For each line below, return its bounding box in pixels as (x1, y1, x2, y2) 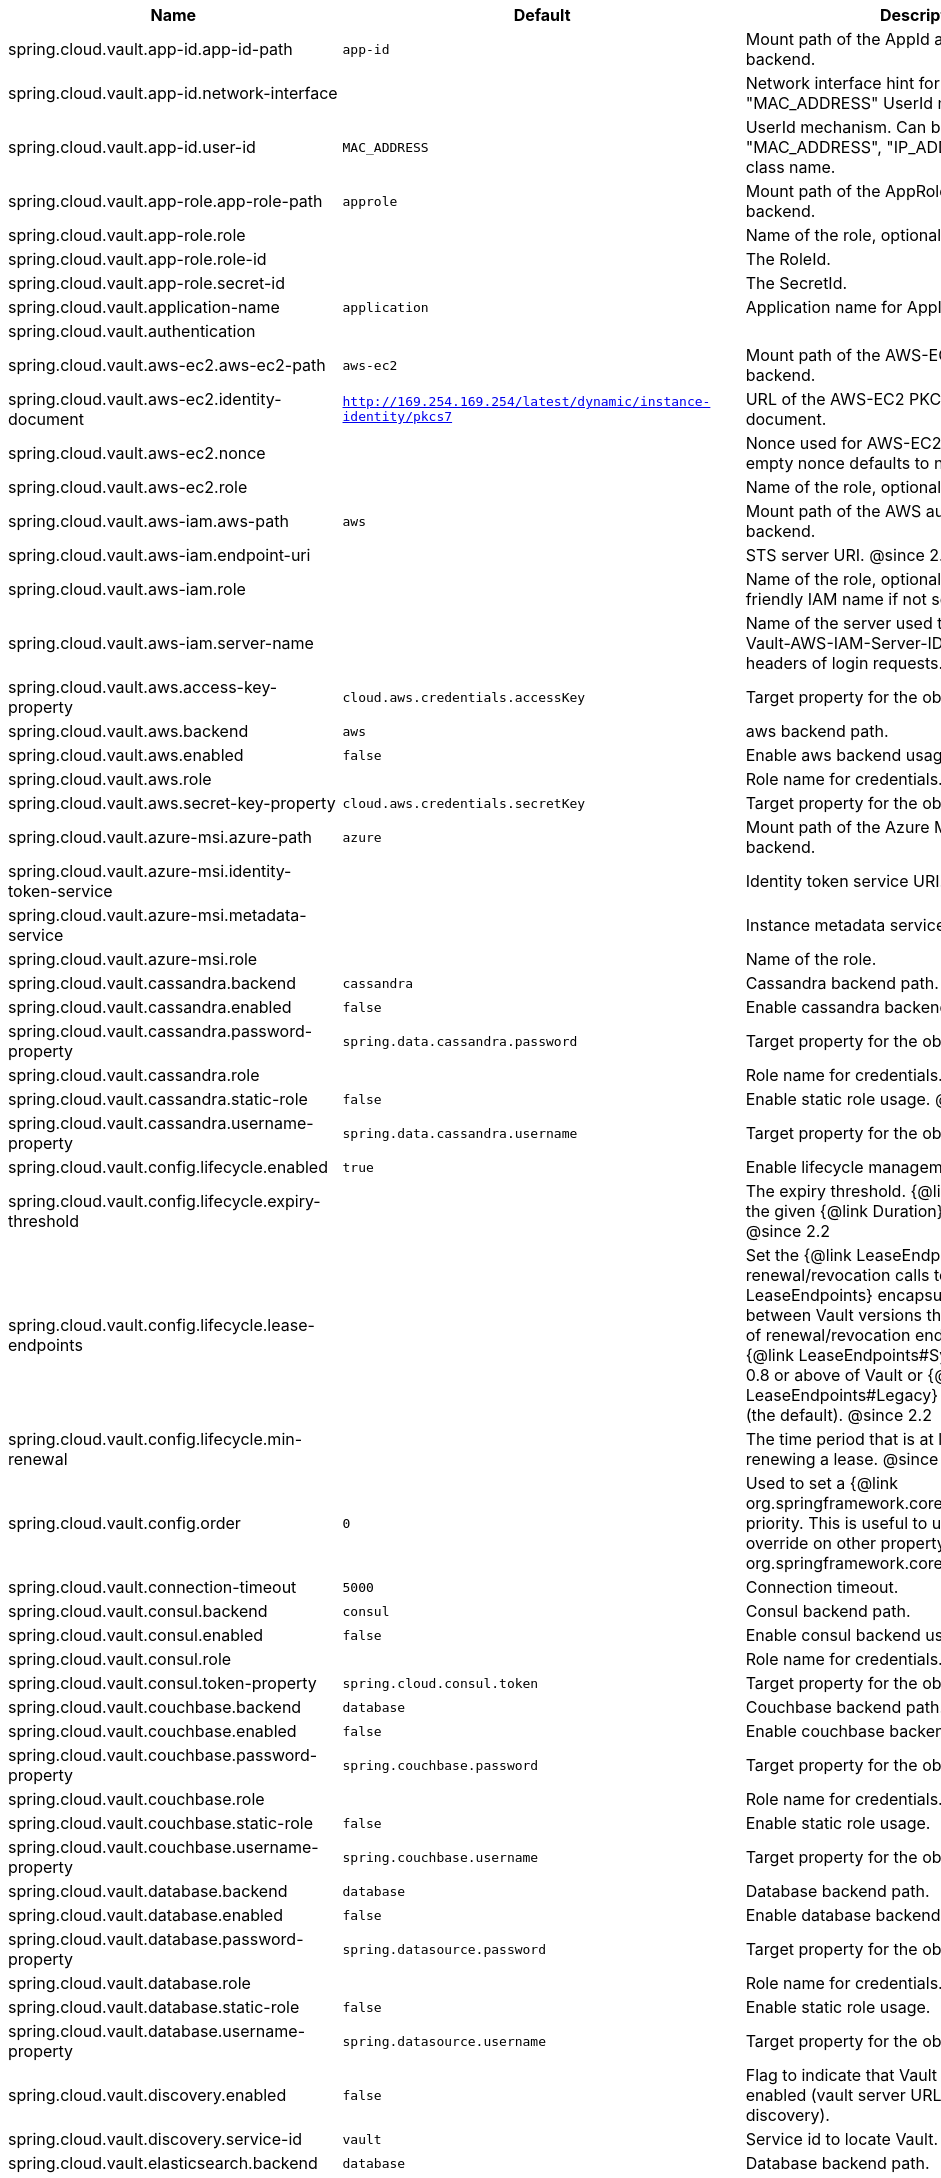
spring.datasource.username (342, 2033, 547, 2049)
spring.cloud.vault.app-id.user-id (8, 137, 256, 157)
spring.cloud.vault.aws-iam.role (8, 579, 246, 599)
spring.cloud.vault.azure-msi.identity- (8, 861, 292, 881)
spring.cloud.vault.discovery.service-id (8, 2129, 303, 2149)
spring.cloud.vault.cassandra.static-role (8, 1089, 308, 1109)
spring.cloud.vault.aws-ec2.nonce (8, 443, 266, 463)
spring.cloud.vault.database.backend (8, 1881, 288, 1901)
